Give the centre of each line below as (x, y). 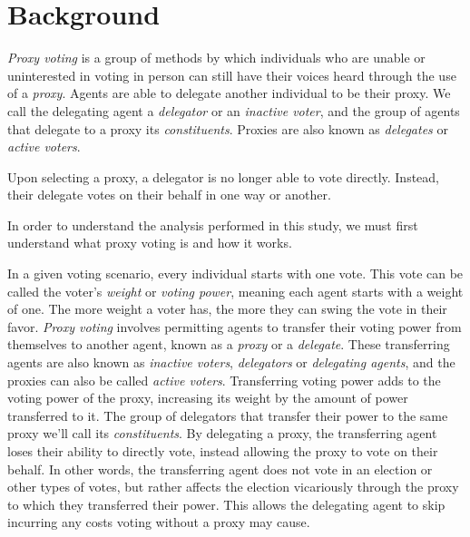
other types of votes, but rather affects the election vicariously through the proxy (233, 487)
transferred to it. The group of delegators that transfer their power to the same (228, 415)
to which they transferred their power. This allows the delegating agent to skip (226, 504)
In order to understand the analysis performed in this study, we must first (213, 225)
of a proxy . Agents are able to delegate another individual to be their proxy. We (229, 93)
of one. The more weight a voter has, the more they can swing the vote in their (227, 309)
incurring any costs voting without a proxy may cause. (159, 522)
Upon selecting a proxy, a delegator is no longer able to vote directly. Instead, (223, 176)
